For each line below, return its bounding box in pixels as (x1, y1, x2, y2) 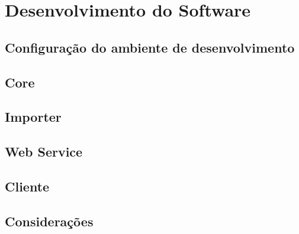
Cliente (5, 177, 50, 195)
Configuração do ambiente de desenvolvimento (5, 38, 295, 56)
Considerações (5, 212, 94, 230)
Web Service (5, 142, 83, 161)
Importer (5, 108, 62, 126)
